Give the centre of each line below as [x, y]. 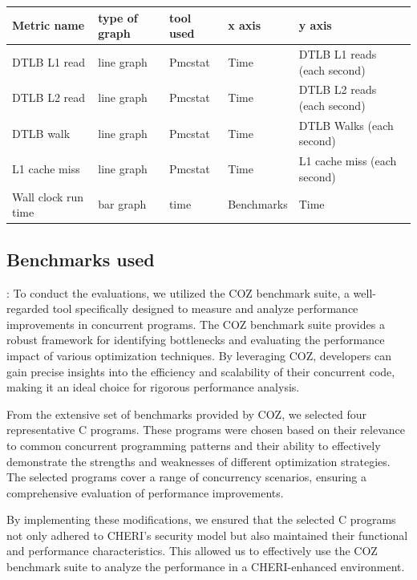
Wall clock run [48, 196]
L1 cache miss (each [348, 161]
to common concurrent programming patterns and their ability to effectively [194, 445]
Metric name [49, 25]
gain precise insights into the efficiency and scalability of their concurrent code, [201, 371]
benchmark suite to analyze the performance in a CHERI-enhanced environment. [206, 567]
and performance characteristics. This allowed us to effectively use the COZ [192, 551]
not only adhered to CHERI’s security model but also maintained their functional [207, 535]
